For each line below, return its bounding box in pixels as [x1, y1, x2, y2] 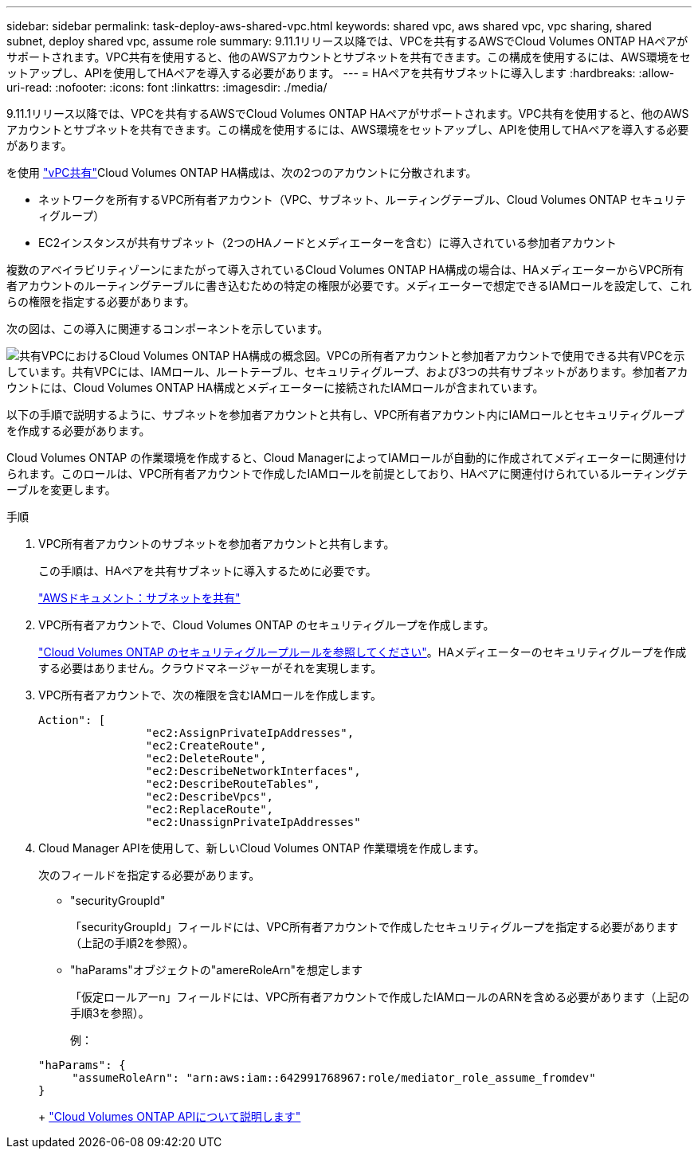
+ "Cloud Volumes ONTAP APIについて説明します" [38, 1110, 301, 1123]
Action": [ [38, 714, 106, 726]
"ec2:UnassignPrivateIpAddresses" [145, 816, 361, 828]
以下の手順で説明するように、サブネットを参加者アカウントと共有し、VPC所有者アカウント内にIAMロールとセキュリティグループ [6, 408, 684, 421]
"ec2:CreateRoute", [145, 739, 267, 752]
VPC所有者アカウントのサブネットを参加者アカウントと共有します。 [38, 537, 395, 550]
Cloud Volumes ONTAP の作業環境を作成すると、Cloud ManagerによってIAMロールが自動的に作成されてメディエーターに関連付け [6, 451, 687, 464]
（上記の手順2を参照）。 [70, 936, 194, 949]
